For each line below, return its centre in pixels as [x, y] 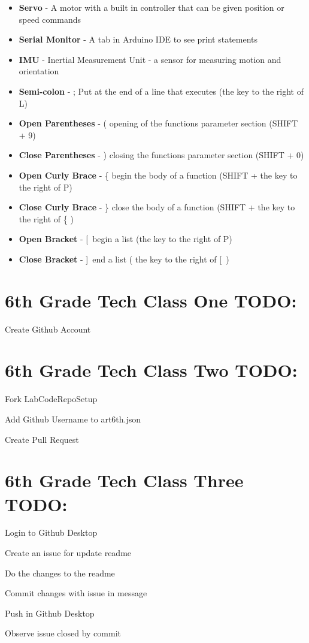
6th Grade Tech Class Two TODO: [151, 370]
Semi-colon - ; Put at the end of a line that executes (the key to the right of [161, 91]
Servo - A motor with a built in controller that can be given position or [152, 7]
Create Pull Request [42, 439]
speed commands [50, 19]
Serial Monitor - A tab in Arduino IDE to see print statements [138, 39]
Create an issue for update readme [68, 553]
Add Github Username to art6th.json [73, 419]
